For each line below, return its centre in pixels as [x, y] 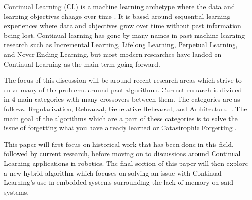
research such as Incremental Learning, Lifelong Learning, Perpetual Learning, [121, 45]
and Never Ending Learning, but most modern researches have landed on [113, 54]
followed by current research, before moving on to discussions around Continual [122, 154]
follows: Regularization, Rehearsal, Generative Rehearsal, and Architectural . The [126, 108]
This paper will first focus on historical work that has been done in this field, [119, 144]
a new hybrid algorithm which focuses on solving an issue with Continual [113, 173]
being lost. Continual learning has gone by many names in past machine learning [125, 35]
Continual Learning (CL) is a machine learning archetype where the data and [119, 6]
